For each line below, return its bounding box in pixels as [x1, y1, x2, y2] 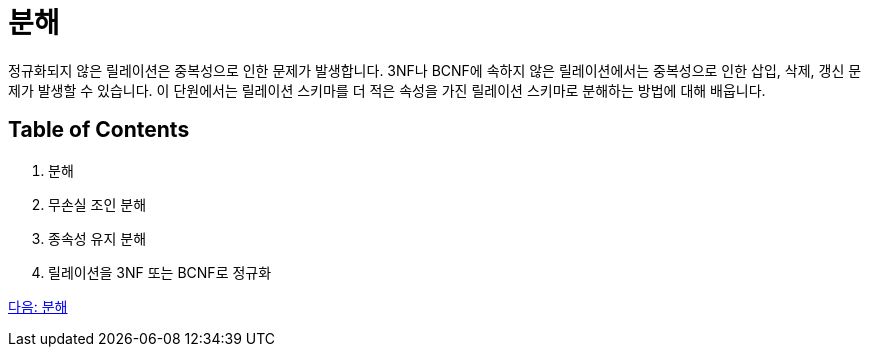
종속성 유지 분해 [48, 229, 147, 247]
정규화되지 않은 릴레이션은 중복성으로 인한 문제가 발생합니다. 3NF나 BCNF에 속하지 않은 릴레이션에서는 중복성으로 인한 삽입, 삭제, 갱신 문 [8, 61, 862, 79]
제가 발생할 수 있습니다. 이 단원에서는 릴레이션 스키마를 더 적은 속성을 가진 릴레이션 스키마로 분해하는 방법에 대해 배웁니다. [8, 81, 766, 99]
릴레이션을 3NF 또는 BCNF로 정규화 [48, 263, 272, 281]
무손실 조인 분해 [48, 195, 147, 213]
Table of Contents [8, 117, 190, 143]
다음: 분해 [8, 297, 68, 315]
